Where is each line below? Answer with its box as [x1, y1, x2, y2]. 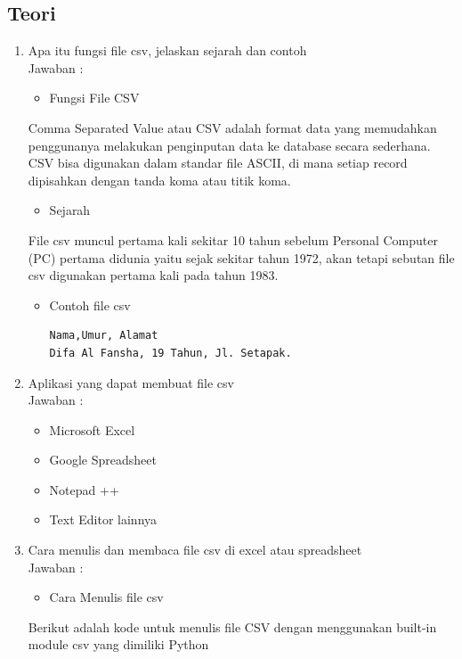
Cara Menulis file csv [49, 588, 164, 606]
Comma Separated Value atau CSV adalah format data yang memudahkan [28, 118, 437, 136]
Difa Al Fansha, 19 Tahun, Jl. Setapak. [49, 346, 292, 359]
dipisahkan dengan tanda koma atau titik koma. [28, 170, 291, 189]
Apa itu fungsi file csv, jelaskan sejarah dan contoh [28, 41, 307, 60]
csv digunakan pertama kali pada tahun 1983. [28, 266, 279, 284]
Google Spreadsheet [49, 450, 157, 469]
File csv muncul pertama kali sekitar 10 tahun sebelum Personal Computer [28, 230, 438, 249]
